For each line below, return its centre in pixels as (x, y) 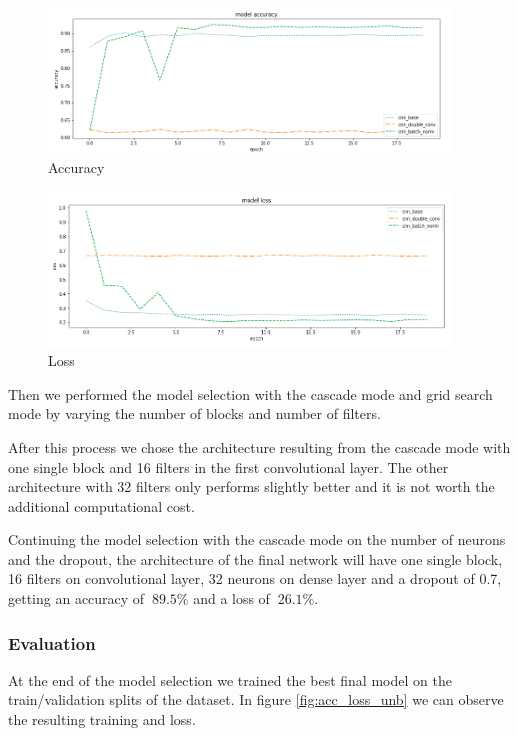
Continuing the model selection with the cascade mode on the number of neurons (257, 539)
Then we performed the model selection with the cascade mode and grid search (250, 393)
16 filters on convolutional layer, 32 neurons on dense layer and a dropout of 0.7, (255, 578)
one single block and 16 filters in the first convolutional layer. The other (228, 466)
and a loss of (231, 598)
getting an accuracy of (76, 598)
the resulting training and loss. (102, 719)
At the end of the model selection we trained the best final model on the (230, 679)
